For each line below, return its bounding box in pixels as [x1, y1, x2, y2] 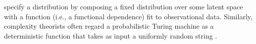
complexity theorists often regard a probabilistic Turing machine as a [4, 21, 214, 31]
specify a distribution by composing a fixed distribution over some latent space [4, 1, 243, 11]
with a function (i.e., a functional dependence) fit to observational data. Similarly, [4, 11, 253, 21]
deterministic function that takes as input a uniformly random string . [4, 30, 217, 41]
